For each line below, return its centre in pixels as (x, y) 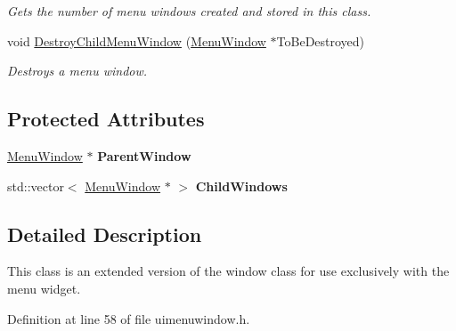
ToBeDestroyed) (321, 40)
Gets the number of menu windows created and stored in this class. (189, 11)
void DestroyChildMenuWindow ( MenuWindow (137, 40)
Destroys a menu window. (77, 71)
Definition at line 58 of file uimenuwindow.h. (129, 318)
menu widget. (44, 288)
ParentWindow (144, 155)
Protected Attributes (106, 119)
